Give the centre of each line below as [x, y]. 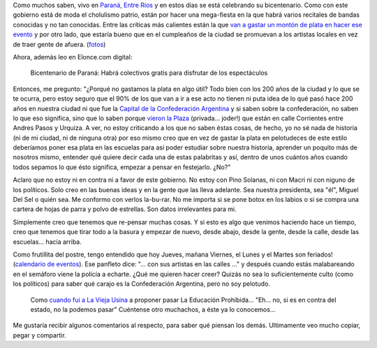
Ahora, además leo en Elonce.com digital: [73, 57]
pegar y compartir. [39, 335]
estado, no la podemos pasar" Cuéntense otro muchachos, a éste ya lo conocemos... [153, 309]
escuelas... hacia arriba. [47, 242]
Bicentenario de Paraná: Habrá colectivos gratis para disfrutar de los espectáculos [149, 73]
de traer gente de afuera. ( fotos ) [59, 44]
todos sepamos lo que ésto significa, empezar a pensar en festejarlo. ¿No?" [122, 167]
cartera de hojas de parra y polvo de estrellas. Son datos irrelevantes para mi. [125, 209]
